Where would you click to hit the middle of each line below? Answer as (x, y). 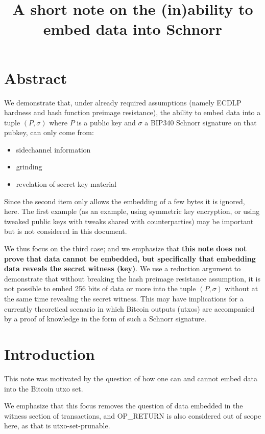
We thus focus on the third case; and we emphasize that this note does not (126, 248)
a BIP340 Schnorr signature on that (201, 122)
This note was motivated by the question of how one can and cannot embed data (131, 378)
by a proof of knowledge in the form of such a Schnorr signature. (105, 319)
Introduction (50, 353)
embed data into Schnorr (133, 29)
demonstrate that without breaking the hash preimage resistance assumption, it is (132, 278)
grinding (29, 167)
